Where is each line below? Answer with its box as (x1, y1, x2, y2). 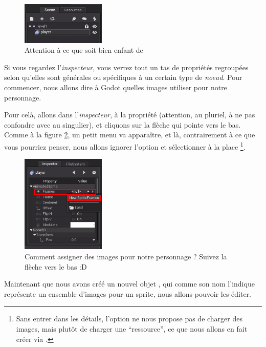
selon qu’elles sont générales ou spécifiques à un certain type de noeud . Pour (4, 72, 242, 83)
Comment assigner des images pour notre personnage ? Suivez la (25, 251, 227, 261)
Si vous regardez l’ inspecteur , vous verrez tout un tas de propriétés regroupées (4, 62, 249, 72)
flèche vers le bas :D (25, 261, 87, 272)
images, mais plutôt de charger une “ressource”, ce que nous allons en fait (16, 323, 248, 334)
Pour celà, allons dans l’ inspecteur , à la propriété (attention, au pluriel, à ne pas (4, 109, 255, 120)
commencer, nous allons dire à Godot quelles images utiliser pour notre (4, 81, 227, 92)
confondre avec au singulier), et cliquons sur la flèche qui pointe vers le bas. (4, 119, 241, 130)
